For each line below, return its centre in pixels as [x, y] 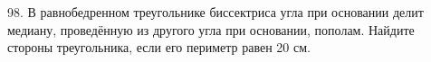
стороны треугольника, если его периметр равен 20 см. [159, 47]
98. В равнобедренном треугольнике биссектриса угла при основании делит [215, 12]
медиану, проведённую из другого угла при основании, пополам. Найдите [211, 29]
